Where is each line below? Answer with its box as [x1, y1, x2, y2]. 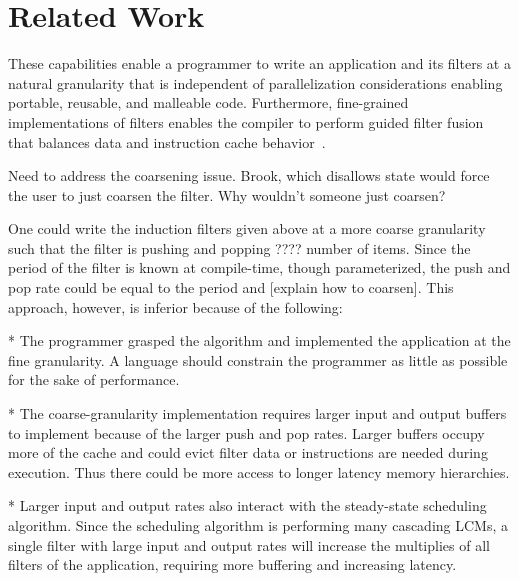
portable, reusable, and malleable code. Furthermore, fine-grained [8, 92, 409, 113]
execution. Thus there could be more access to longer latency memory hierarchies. [8, 461, 510, 482]
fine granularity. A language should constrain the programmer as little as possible [8, 349, 508, 370]
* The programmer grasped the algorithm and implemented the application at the [8, 330, 511, 351]
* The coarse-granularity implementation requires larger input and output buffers [8, 403, 507, 424]
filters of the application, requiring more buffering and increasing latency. [8, 554, 457, 575]
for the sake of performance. [8, 369, 180, 390]
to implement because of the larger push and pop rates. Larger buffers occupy [8, 422, 485, 443]
